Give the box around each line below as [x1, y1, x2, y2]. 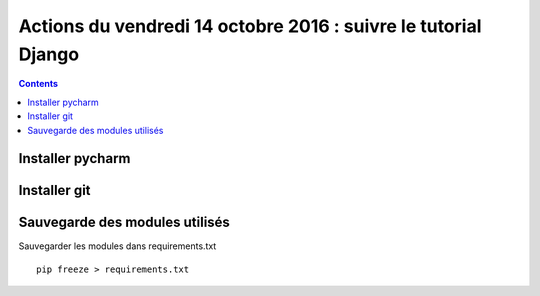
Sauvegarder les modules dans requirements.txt [18, 240, 217, 252]
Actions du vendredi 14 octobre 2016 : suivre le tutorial [18, 15, 482, 37]
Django [18, 43, 80, 65]
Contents [18, 78, 59, 90]
